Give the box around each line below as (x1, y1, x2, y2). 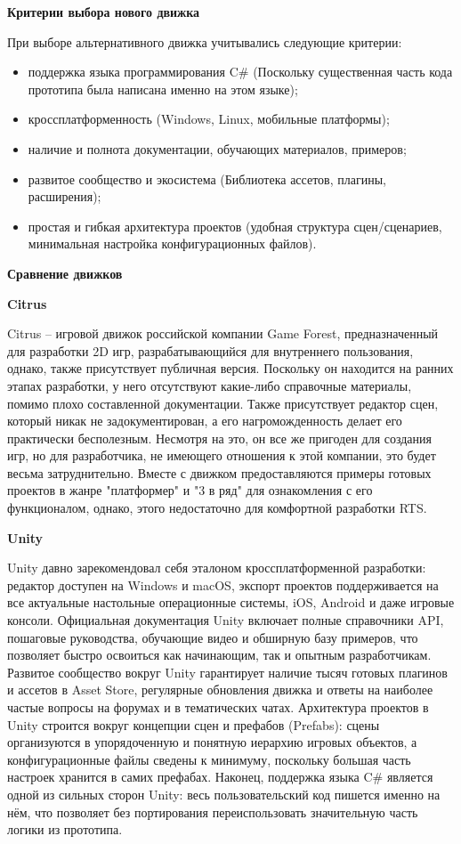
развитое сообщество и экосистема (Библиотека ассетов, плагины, (28, 169, 386, 188)
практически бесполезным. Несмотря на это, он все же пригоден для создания (7, 428, 432, 447)
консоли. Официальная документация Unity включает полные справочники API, (7, 611, 444, 629)
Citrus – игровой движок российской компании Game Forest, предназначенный (7, 324, 439, 343)
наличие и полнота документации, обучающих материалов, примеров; (28, 139, 407, 158)
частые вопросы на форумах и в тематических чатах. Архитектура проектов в (7, 698, 429, 716)
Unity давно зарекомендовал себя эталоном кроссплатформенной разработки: (7, 558, 426, 577)
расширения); (28, 187, 101, 206)
